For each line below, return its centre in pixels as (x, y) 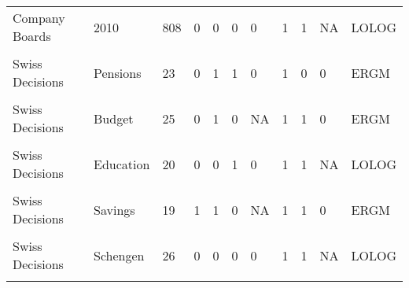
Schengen (119, 255)
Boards (32, 36)
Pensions (118, 72)
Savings (114, 209)
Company (39, 18)
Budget (114, 118)
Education (122, 164)
